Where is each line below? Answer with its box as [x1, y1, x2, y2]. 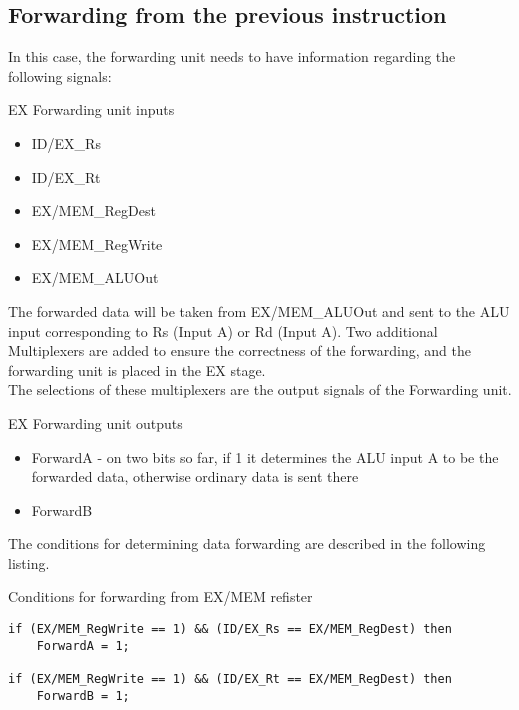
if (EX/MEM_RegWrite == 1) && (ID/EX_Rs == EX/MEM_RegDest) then [8, 622, 452, 637]
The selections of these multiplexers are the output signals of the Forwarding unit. [8, 379, 512, 400]
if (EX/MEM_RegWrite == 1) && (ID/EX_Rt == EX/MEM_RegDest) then [8, 672, 452, 687]
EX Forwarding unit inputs [8, 99, 175, 120]
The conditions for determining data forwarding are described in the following [8, 533, 486, 554]
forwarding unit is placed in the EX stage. [8, 359, 266, 380]
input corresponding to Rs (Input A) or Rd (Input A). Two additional [8, 320, 438, 341]
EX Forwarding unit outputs [8, 412, 183, 433]
